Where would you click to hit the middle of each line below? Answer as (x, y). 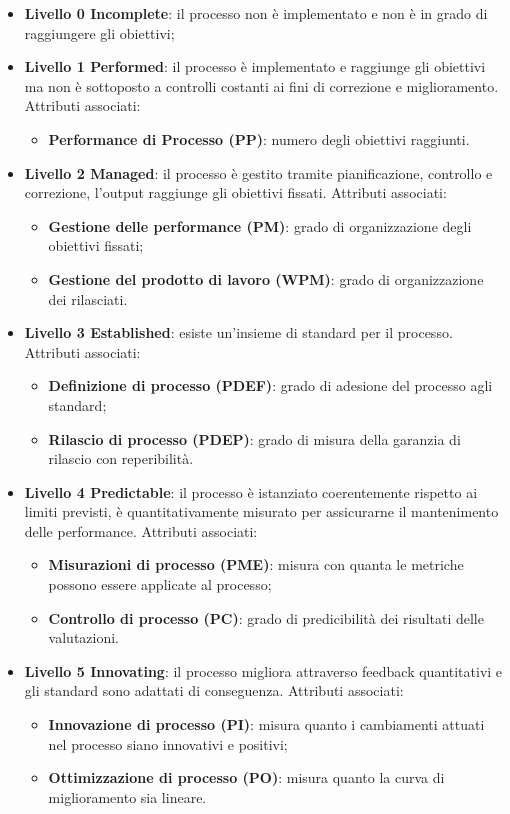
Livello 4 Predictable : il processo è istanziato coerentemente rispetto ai (251, 491)
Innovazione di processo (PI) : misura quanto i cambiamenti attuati (266, 724)
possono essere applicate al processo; (160, 584)
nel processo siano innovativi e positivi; (168, 743)
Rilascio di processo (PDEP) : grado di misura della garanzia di (254, 438)
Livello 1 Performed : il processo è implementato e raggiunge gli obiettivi (255, 66)
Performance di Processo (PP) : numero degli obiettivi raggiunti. (259, 138)
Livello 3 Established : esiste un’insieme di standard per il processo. (238, 332)
